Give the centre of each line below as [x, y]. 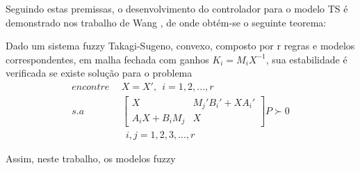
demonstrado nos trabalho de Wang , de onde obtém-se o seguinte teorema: [166, 22]
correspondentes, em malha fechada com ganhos [107, 59]
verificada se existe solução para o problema [99, 73]
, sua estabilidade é [306, 59]
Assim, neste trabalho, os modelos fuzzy [91, 159]
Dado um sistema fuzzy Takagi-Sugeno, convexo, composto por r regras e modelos [180, 46]
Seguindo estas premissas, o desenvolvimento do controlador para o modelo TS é [177, 8]
